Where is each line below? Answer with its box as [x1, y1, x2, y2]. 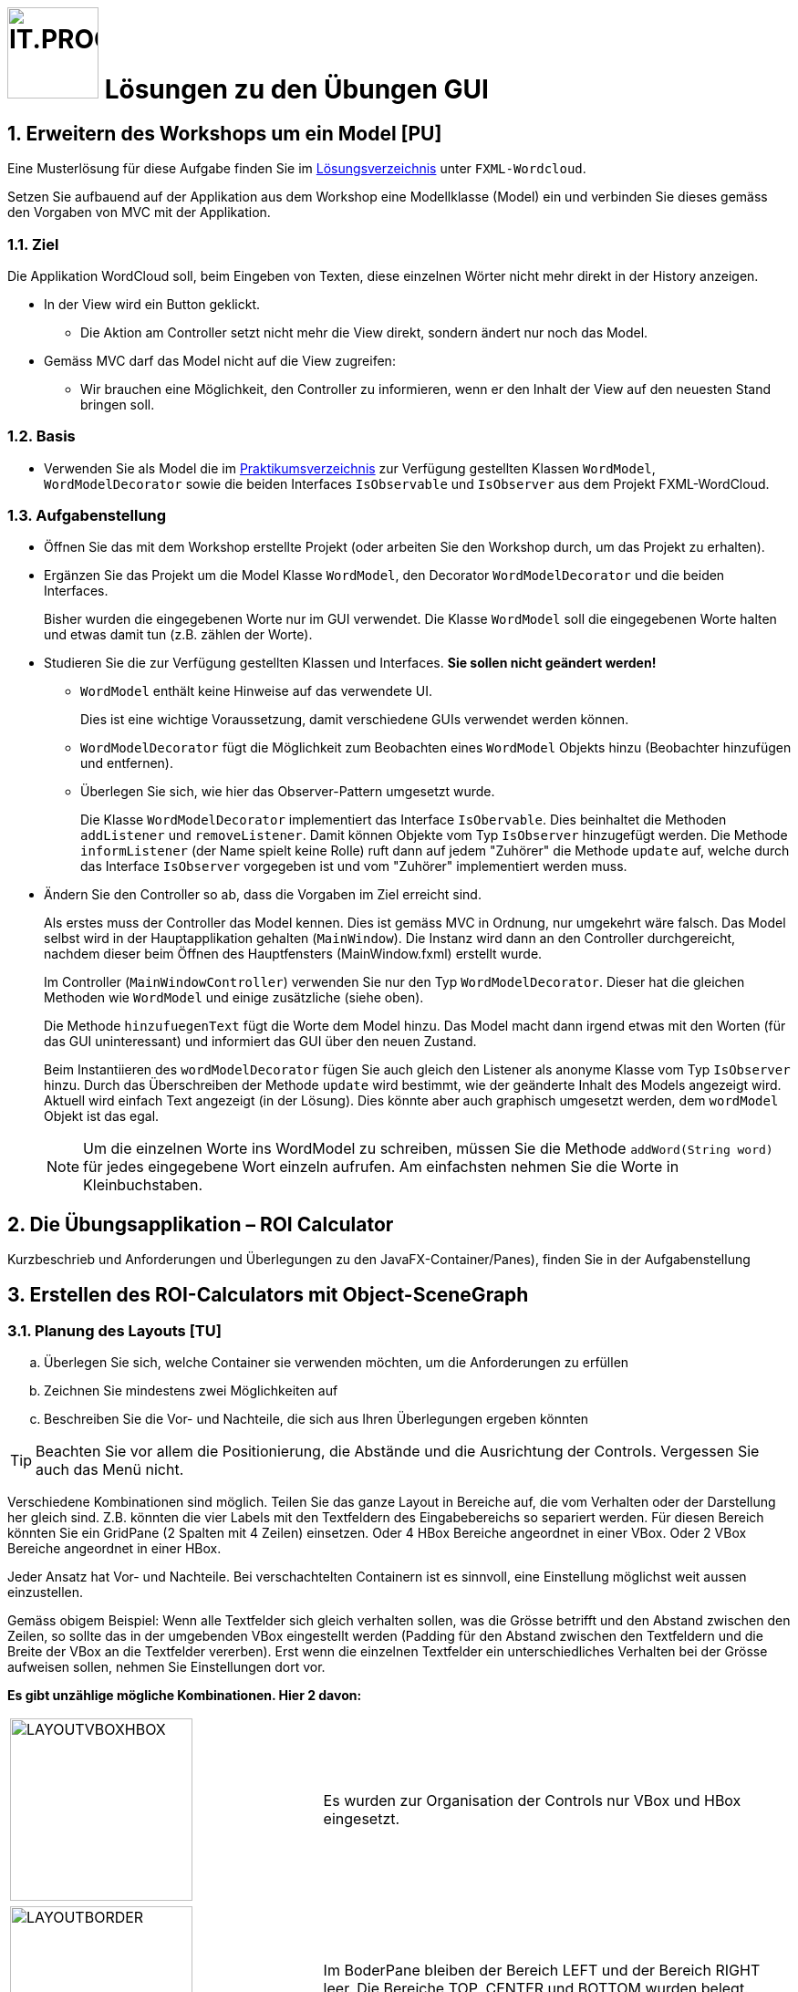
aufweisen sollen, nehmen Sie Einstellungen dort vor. [7, 1659, 326, 1676]
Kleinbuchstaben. [83, 1176, 203, 1195]
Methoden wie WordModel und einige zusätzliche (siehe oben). [44, 990, 424, 1006]
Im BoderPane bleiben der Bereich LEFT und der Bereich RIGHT [323, 1961, 761, 1980]
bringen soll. [80, 396, 155, 412]
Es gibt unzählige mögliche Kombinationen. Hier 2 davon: [7, 1687, 362, 1704]
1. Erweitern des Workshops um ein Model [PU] [7, 121, 442, 145]
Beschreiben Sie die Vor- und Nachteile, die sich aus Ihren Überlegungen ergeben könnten [44, 1411, 589, 1427]
